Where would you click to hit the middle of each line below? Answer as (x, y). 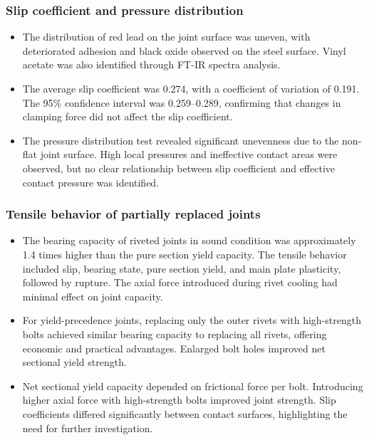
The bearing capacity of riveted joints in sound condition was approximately (189, 240)
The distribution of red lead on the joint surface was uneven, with (166, 37)
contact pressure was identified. (91, 182)
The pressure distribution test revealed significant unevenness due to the (181, 140)
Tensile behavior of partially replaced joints (133, 214)
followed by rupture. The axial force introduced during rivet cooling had (180, 282)
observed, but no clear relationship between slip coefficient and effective (178, 168)
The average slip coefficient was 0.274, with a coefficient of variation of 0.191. (191, 88)
